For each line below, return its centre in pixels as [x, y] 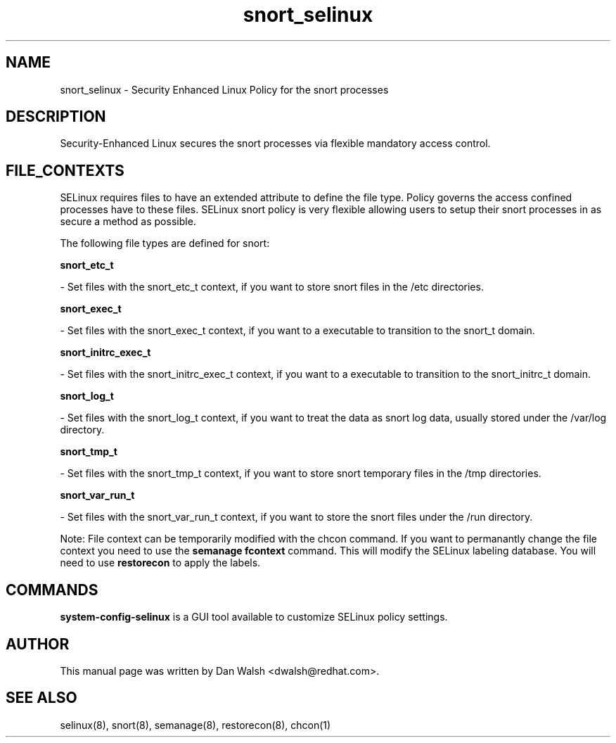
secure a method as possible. [128, 222]
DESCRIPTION [56, 117]
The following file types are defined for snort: [165, 243]
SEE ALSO [41, 698]
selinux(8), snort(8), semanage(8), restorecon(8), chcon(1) [195, 725]
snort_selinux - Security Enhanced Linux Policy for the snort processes [224, 89]
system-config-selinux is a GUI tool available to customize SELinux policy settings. [254, 617]
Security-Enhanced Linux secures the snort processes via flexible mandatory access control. [275, 144]
